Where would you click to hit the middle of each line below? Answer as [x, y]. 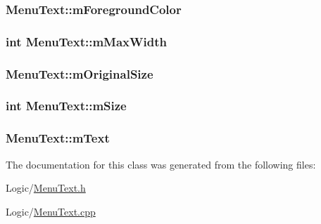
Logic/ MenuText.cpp [51, 211]
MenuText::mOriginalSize [80, 73]
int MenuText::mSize [66, 106]
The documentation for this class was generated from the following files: [161, 164]
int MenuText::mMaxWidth [86, 41]
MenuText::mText [58, 138]
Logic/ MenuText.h [46, 188]
